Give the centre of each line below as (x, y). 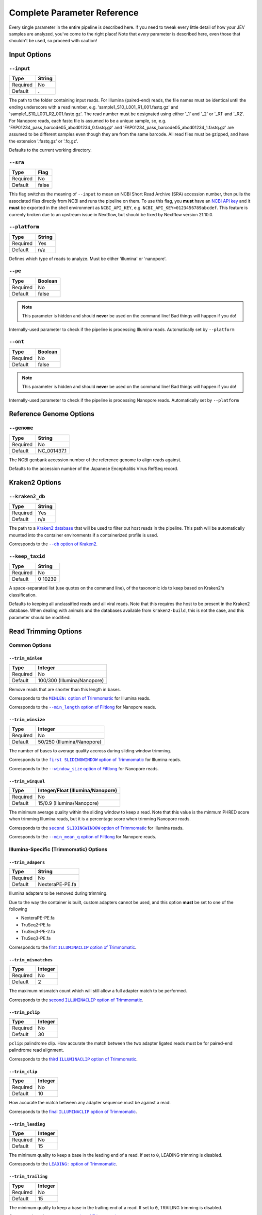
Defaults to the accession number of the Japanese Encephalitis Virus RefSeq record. (94, 469)
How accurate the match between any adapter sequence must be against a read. (90, 1103)
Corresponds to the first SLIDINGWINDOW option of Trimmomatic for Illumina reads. (95, 760)
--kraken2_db (27, 496)
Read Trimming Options (45, 631)
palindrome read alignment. (36, 1050)
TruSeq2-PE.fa (36, 925)
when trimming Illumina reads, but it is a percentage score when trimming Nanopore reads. (100, 819)
